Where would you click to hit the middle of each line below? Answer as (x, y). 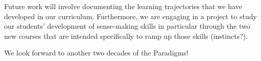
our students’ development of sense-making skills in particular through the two (127, 26)
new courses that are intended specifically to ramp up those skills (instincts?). (126, 36)
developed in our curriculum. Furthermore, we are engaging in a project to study (130, 16)
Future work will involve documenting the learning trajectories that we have (123, 6)
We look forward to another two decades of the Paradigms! (96, 53)
